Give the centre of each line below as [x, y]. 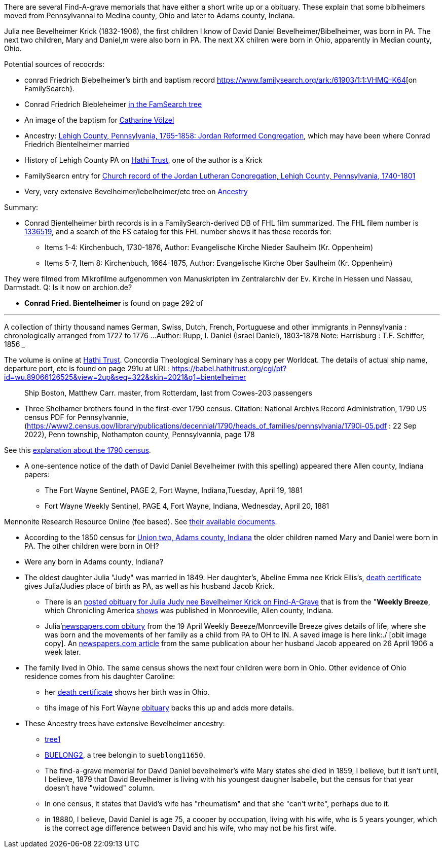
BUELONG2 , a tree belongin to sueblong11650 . [125, 755]
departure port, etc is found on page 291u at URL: [87, 368]
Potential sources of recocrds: [54, 64]
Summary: [21, 207]
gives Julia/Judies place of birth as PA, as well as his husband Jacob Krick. [150, 586]
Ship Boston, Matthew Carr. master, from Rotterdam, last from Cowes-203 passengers [168, 393]
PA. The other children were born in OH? [92, 546]
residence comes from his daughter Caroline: [100, 676]
